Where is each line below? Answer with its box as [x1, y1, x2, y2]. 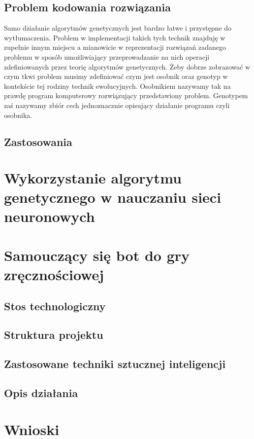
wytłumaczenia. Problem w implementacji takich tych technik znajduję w [4, 32, 225, 42]
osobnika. [4, 110, 32, 120]
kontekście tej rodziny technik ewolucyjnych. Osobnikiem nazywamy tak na [4, 80, 231, 91]
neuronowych [4, 206, 95, 226]
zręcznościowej [4, 264, 104, 285]
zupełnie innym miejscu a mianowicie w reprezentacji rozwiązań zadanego [4, 42, 226, 52]
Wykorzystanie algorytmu [4, 168, 182, 188]
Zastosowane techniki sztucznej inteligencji [4, 356, 226, 371]
